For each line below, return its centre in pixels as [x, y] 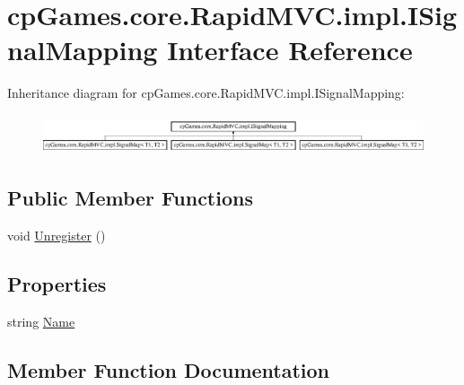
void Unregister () [57, 236]
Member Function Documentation [169, 369]
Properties [57, 284]
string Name [41, 321]
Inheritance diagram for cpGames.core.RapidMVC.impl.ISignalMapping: [206, 93]
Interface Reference [290, 50]
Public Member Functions [130, 198]
